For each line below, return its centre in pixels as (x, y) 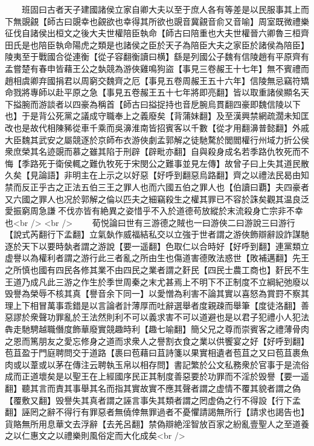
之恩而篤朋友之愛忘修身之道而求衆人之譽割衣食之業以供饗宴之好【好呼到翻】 (157, 341)
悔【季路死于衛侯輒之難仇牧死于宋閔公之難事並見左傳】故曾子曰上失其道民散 (157, 163)
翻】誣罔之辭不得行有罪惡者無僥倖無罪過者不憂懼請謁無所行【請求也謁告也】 (157, 412)
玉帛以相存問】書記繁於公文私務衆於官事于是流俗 (212, 364)
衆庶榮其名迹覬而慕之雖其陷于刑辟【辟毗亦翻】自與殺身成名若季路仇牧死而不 (157, 151)
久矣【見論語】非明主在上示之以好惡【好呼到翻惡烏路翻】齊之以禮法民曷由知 (157, 175)
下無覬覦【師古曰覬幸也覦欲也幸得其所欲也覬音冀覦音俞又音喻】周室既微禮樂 (157, 21)
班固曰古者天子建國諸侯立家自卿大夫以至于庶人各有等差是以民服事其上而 (165, 9)
